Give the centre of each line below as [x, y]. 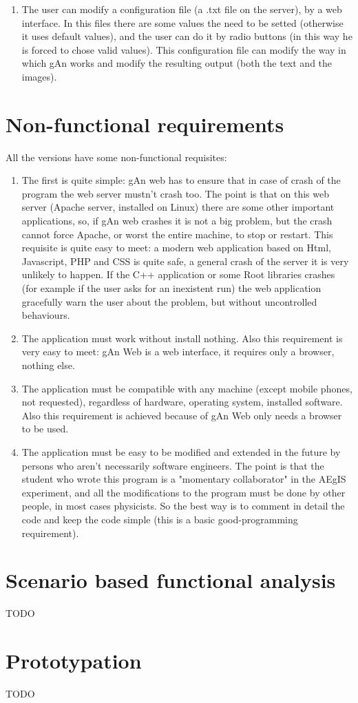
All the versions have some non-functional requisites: [116, 157]
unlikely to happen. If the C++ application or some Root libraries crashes [178, 274]
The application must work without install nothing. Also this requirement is [182, 338]
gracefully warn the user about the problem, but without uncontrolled [169, 301]
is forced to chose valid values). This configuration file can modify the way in [184, 49]
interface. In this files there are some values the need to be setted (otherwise [182, 22]
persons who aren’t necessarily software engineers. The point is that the [173, 465]
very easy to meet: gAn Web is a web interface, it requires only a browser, [178, 351]
